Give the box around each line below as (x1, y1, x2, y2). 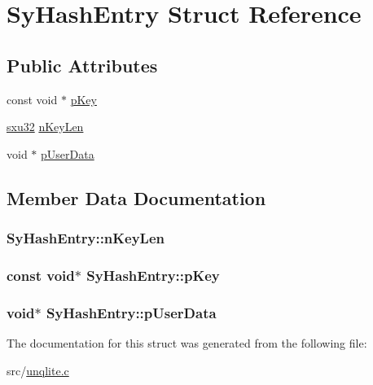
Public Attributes (7, 52, 158, 77)
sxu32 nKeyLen (7, 118, 84, 135)
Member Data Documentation (7, 185, 266, 210)
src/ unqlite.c (7, 361, 69, 378)
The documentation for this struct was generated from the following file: (7, 335, 367, 352)
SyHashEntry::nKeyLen (7, 228, 165, 248)
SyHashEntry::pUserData (46, 302, 217, 322)
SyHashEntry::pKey (86, 265, 220, 285)
